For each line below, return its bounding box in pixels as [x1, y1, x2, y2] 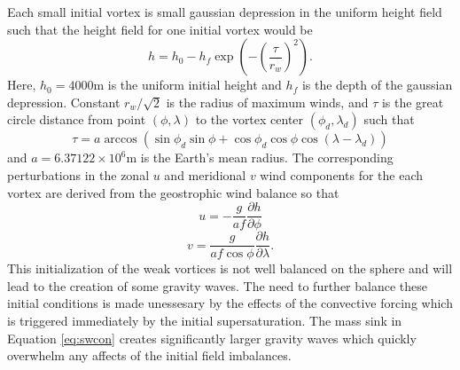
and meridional [164, 165, 246, 184]
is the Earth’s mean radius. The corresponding [140, 148, 394, 167]
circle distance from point [7, 110, 146, 129]
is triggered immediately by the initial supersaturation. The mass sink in [7, 311, 402, 330]
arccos [104, 133, 137, 146]
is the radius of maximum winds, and [166, 92, 369, 111]
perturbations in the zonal [7, 165, 150, 184]
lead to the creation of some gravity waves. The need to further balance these [7, 276, 427, 295]
